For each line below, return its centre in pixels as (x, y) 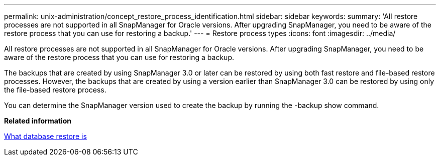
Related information (38, 121)
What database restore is (45, 136)
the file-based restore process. (55, 90)
